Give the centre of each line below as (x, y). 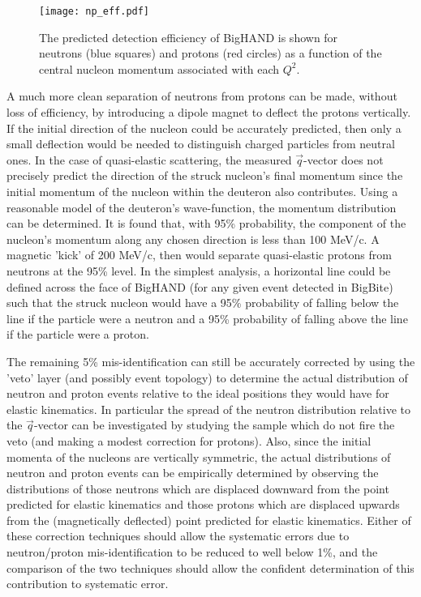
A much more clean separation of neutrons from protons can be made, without (202, 96)
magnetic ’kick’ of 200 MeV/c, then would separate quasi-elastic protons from (199, 255)
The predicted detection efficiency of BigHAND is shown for (189, 37)
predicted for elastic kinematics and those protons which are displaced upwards (203, 504)
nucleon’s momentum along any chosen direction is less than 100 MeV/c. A (193, 239)
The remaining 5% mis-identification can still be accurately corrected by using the (211, 361)
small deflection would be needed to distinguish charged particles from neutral (201, 144)
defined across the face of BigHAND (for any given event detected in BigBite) (200, 286)
